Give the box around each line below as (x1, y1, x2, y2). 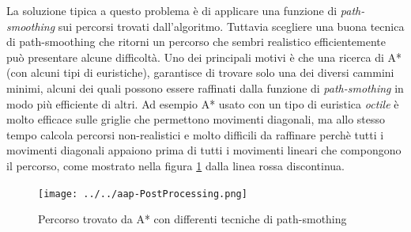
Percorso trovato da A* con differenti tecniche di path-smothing (38, 211, 347, 227)
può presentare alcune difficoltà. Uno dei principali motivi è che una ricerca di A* (6, 48, 402, 65)
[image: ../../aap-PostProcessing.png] (38, 188, 247, 200)
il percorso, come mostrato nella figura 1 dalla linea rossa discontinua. (6, 157, 345, 173)
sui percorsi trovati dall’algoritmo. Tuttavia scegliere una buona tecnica (58, 17, 405, 34)
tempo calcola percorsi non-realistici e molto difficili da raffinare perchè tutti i (6, 126, 384, 143)
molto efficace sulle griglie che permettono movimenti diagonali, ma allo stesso (6, 111, 386, 127)
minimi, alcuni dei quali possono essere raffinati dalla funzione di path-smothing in (6, 79, 404, 96)
